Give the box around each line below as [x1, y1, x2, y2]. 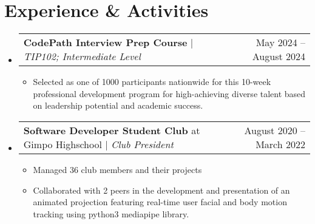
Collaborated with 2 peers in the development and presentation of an [33, 183, 290, 196]
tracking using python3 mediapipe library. [33, 207, 189, 220]
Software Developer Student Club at [23, 123, 200, 137]
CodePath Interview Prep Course [23, 35, 188, 50]
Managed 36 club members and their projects [33, 163, 202, 175]
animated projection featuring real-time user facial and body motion [33, 195, 287, 208]
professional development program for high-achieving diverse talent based [33, 87, 306, 100]
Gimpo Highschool [23, 137, 102, 151]
